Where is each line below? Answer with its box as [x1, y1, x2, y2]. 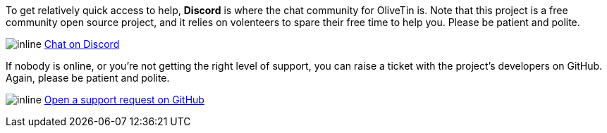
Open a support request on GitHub [44, 94, 204, 106]
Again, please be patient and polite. [6, 72, 170, 84]
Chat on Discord [44, 38, 120, 50]
